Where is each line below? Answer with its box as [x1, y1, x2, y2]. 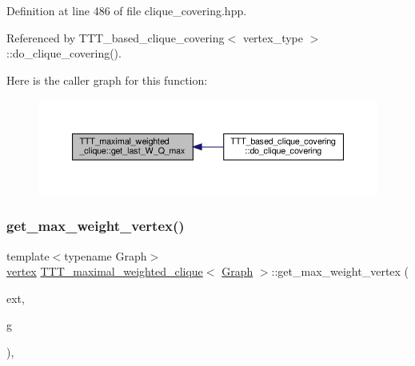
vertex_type [242, 29, 303, 46]
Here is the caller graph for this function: [6, 71, 208, 88]
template [6, 247, 50, 264]
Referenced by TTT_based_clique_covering [6, 29, 225, 46]
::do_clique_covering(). [6, 45, 122, 62]
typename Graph [64, 247, 147, 264]
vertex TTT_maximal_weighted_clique [6, 263, 203, 280]
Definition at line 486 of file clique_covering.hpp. [6, 2, 247, 18]
